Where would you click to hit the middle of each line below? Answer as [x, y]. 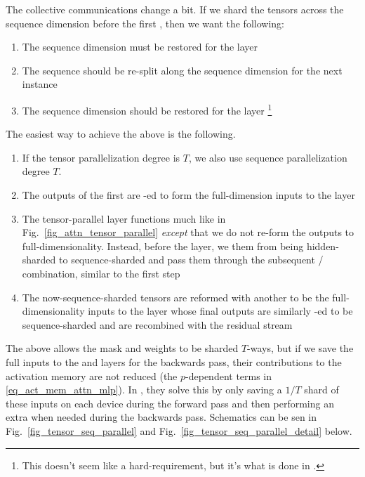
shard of [321, 390]
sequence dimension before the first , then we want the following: [145, 23]
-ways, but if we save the [300, 348]
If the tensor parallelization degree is [101, 157]
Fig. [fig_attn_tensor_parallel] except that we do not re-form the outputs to [188, 232]
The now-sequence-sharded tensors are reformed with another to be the [175, 297]
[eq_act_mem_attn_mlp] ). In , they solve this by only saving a [144, 390]
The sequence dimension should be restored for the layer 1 [147, 109]
